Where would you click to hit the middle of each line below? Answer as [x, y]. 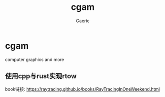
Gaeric [83, 21]
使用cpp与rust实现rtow [41, 76]
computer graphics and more [35, 59]
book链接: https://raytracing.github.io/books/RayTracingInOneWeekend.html [82, 89]
